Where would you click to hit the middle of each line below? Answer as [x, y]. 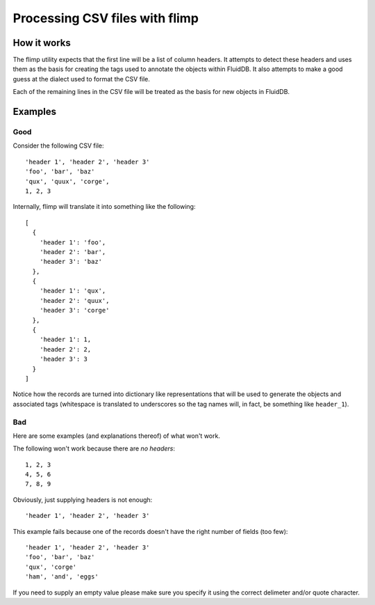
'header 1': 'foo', [73, 242]
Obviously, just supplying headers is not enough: [83, 500]
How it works [42, 43]
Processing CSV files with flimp [106, 18]
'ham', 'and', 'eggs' [62, 577]
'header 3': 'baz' [71, 262]
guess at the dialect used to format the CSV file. [82, 79]
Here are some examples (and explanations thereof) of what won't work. [116, 436]
